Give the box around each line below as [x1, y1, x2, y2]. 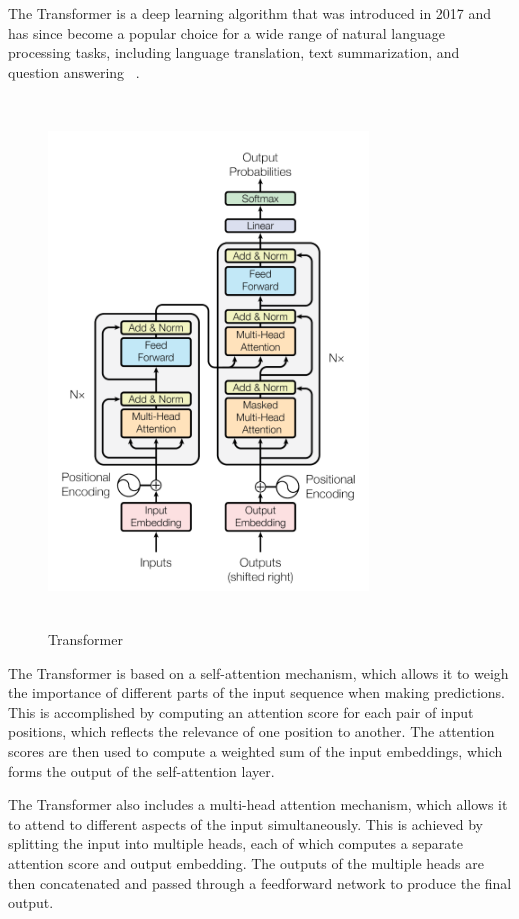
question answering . [8, 61, 140, 82]
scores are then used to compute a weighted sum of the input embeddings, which [8, 741, 503, 762]
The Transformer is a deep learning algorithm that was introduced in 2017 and [8, 3, 492, 23]
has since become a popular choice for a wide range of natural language [8, 22, 446, 43]
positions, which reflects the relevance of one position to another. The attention [8, 721, 495, 742]
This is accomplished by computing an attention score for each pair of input [8, 701, 474, 722]
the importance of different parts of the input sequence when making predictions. [8, 682, 506, 703]
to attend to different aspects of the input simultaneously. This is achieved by [8, 813, 483, 834]
